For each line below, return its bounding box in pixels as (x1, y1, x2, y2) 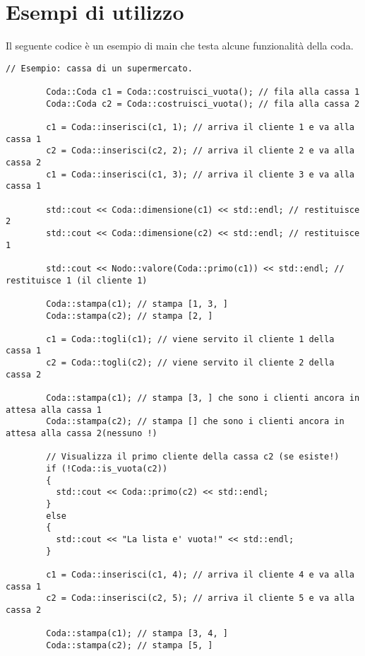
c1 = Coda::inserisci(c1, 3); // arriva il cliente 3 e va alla (46, 169, 354, 180)
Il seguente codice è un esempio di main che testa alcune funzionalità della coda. (6, 38, 354, 53)
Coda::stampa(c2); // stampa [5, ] (46, 640, 213, 650)
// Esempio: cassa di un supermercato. (6, 63, 193, 74)
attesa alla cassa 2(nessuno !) (6, 428, 157, 439)
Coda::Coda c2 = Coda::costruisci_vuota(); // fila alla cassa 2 (46, 98, 360, 109)
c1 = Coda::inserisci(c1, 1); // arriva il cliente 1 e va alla (46, 122, 354, 132)
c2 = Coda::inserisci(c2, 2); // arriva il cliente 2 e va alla (46, 146, 354, 156)
